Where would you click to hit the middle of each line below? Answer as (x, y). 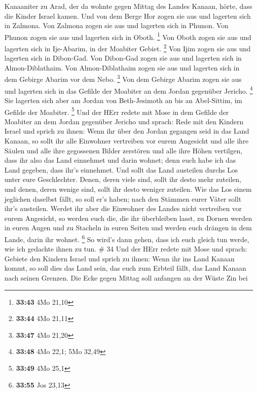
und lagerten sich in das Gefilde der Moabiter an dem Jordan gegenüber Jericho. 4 (129, 90)
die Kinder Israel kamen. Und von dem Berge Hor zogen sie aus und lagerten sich (128, 16)
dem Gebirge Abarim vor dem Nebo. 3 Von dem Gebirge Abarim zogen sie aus (123, 78)
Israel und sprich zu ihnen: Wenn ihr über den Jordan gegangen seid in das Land (127, 131)
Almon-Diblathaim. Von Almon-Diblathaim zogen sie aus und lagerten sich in (122, 67)
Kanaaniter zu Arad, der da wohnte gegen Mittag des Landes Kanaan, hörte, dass (128, 6)
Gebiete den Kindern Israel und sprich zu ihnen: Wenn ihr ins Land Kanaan (120, 258)
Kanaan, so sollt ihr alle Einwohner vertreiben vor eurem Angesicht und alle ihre (127, 141)
